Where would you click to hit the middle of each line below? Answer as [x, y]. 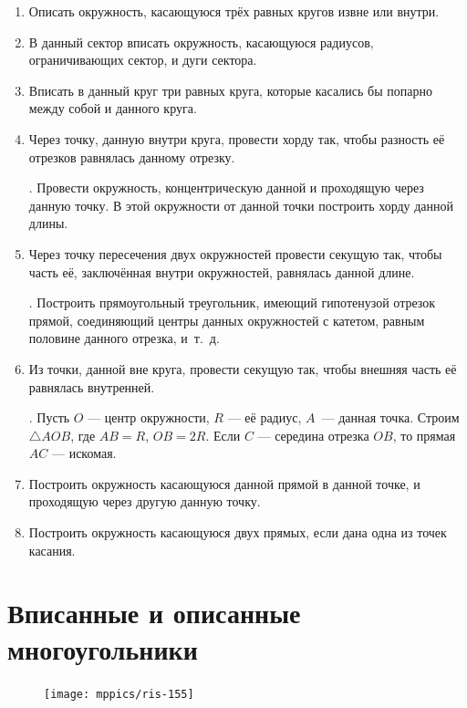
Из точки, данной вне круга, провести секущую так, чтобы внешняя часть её [243, 368]
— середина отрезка [313, 435]
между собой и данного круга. [113, 108]
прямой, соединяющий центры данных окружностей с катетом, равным [227, 320]
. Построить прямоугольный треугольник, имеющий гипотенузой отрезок [232, 302]
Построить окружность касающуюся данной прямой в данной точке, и [224, 483]
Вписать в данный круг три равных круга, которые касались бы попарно [230, 90]
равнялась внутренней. [92, 386]
